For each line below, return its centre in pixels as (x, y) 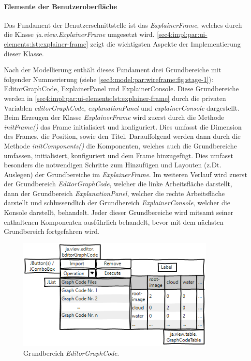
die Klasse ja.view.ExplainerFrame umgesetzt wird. (79, 34)
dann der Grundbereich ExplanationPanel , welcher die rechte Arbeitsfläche (114, 193)
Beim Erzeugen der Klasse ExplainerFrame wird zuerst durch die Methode (114, 117)
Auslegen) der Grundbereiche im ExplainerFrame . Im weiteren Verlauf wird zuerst (125, 174)
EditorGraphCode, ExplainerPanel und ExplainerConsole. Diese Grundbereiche (121, 89)
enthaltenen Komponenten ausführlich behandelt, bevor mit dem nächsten (114, 222)
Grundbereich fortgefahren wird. (52, 231)
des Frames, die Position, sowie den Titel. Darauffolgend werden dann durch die (122, 136)
